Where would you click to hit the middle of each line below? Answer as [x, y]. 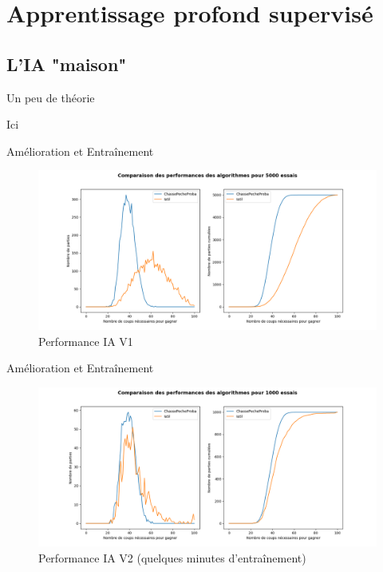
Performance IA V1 [86, 341]
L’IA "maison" [67, 64]
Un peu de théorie [51, 97]
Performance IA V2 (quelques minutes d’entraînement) [172, 557]
